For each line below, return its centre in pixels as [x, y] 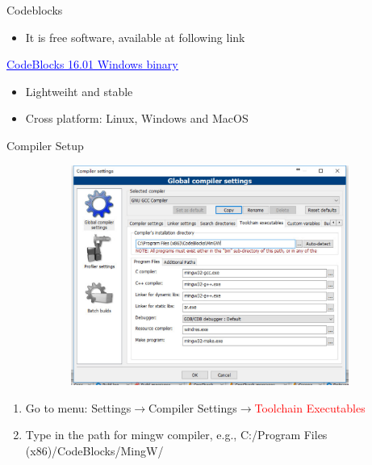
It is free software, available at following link [135, 37]
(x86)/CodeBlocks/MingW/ [94, 450]
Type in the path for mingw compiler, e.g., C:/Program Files [176, 435]
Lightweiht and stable [79, 91]
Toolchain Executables [310, 407]
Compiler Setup [45, 145]
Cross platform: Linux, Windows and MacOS [137, 118]
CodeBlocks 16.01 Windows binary [92, 64]
